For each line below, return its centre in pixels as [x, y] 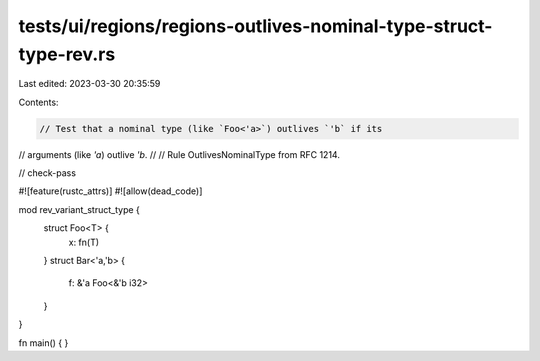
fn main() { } [43, 342]
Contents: [38, 102]
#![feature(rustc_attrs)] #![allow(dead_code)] [110, 191]
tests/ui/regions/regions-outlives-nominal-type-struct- [255, 26]
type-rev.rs [67, 54]
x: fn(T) [84, 242]
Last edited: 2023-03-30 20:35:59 [89, 84]
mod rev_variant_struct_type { [79, 209]
